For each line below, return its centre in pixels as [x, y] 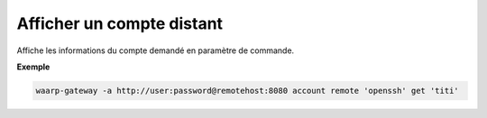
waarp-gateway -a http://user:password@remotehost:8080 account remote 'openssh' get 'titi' [247, 91]
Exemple [33, 67]
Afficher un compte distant [120, 23]
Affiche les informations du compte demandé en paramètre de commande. [156, 50]
